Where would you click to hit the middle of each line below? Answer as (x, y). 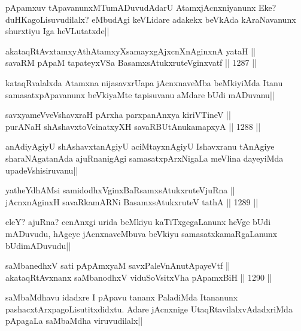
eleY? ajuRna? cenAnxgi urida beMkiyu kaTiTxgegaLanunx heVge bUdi (138, 222)
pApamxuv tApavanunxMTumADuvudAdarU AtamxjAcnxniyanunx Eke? (141, 7)
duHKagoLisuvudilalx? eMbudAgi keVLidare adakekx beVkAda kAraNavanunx (151, 19)
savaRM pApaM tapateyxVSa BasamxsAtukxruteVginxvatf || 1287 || (131, 63)
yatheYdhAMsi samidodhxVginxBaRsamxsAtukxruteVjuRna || (120, 190)
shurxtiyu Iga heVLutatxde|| (57, 31)
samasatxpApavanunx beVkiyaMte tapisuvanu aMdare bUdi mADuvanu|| (140, 94)
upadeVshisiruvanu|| (42, 170)
